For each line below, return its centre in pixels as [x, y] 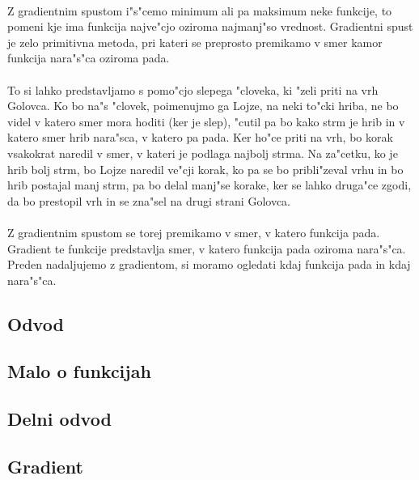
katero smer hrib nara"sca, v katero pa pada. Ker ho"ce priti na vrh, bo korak [200, 137]
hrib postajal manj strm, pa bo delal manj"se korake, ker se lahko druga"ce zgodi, [209, 185]
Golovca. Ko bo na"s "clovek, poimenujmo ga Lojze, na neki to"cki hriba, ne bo [203, 106]
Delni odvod [59, 419]
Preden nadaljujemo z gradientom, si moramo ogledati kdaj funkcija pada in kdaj [209, 264]
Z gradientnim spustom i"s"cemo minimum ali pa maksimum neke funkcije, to [200, 10]
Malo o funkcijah [79, 371]
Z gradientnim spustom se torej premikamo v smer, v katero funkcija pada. [194, 232]
